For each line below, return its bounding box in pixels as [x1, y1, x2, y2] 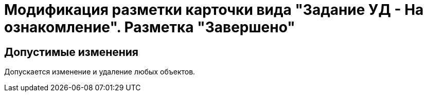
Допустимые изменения [4, 45, 139, 59]
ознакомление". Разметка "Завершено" [4, 18, 295, 36]
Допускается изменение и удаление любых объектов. [4, 67, 195, 76]
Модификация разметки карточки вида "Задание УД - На [4, 1, 424, 18]
